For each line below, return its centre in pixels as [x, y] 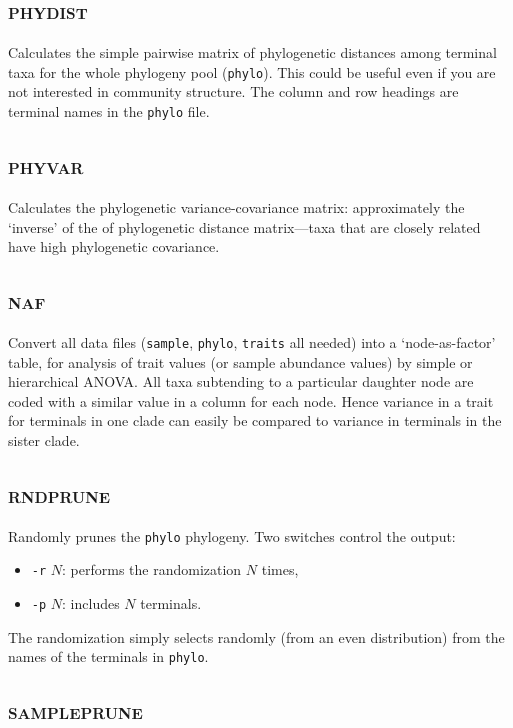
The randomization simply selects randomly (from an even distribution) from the [256, 636]
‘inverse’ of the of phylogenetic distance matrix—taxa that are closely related [244, 226]
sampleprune [75, 710]
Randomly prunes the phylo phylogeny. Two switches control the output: [232, 535]
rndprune [59, 493]
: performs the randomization [152, 569]
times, [280, 569]
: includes [91, 603]
